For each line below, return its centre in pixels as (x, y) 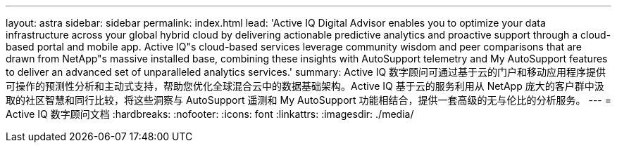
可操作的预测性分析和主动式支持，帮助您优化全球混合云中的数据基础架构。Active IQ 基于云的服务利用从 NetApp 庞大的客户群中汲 (305, 86)
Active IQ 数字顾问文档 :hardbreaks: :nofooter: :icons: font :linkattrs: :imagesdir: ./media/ (210, 114)
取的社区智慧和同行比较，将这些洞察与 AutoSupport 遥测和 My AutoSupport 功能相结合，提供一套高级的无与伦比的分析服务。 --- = (309, 100)
